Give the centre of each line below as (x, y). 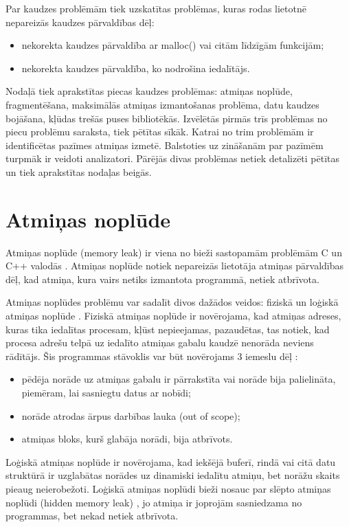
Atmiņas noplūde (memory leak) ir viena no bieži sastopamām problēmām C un (174, 252)
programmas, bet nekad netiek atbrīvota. (92, 516)
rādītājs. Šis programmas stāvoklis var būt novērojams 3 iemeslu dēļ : (152, 356)
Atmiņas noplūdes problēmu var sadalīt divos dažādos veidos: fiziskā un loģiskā (172, 302)
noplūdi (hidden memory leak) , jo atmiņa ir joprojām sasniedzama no (154, 502)
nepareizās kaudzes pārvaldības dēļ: (80, 22)
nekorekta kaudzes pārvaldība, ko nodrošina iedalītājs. (136, 68)
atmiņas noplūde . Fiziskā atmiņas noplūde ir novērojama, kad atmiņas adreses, (173, 316)
